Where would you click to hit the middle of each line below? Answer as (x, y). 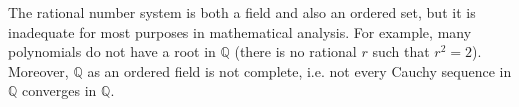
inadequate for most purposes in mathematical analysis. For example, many (240, 31)
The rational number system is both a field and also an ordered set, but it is (242, 12)
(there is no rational (295, 51)
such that (401, 51)
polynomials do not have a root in (112, 51)
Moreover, (38, 70)
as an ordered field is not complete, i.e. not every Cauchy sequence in (299, 70)
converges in (59, 90)
